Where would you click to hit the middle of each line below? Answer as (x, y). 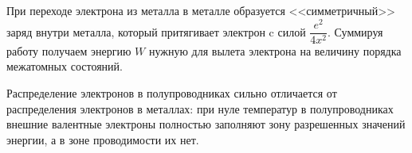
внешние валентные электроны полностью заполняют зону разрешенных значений (206, 124)
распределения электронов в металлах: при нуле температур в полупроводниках (200, 108)
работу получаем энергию (69, 50)
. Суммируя (355, 31)
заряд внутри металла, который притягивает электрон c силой (156, 31)
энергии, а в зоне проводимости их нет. (103, 139)
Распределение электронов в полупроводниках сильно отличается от (172, 92)
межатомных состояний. (65, 66)
